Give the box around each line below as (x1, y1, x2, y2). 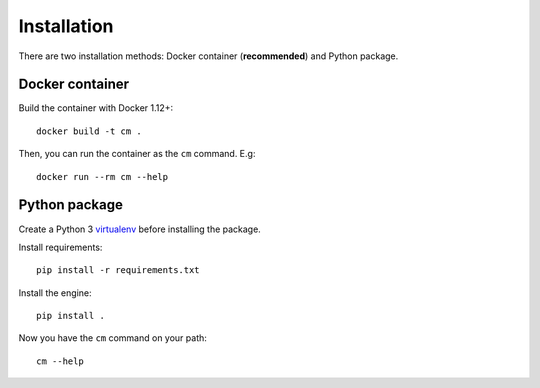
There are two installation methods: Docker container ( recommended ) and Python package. (18, 50, 399, 62)
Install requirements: (18, 241, 103, 253)
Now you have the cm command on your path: (18, 332, 207, 344)
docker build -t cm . (36, 125, 142, 137)
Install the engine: (18, 286, 92, 299)
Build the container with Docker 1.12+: (18, 102, 174, 114)
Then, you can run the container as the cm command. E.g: (18, 148, 256, 160)
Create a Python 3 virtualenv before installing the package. (18, 223, 262, 235)
